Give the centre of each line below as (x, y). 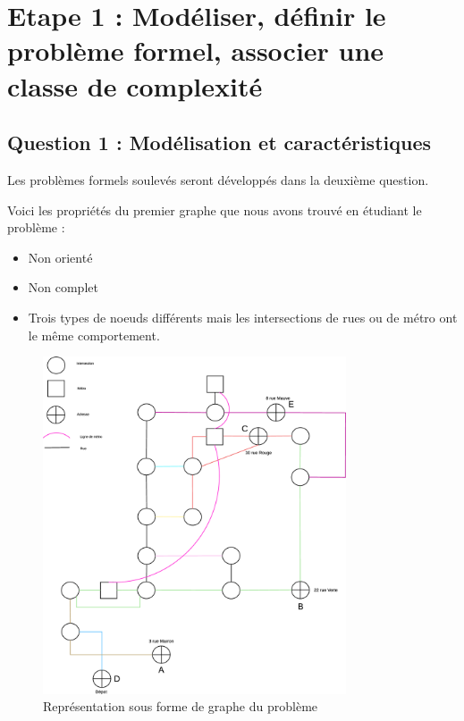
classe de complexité (135, 85)
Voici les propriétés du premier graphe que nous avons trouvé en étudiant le (215, 210)
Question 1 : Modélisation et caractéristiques (219, 143)
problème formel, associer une (196, 50)
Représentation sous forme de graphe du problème (181, 706)
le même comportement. (94, 335)
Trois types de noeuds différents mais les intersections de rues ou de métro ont (243, 317)
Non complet (63, 287)
